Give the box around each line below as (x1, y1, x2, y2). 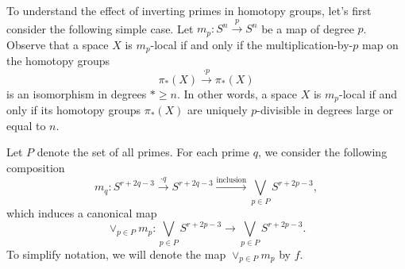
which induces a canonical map (6, 204, 157, 221)
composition (6, 159, 65, 175)
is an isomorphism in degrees (6, 85, 147, 102)
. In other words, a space (176, 85, 297, 102)
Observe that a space (6, 36, 109, 52)
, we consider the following (257, 144, 388, 160)
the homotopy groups (6, 52, 110, 69)
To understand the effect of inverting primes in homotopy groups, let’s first (6, 2, 372, 18)
